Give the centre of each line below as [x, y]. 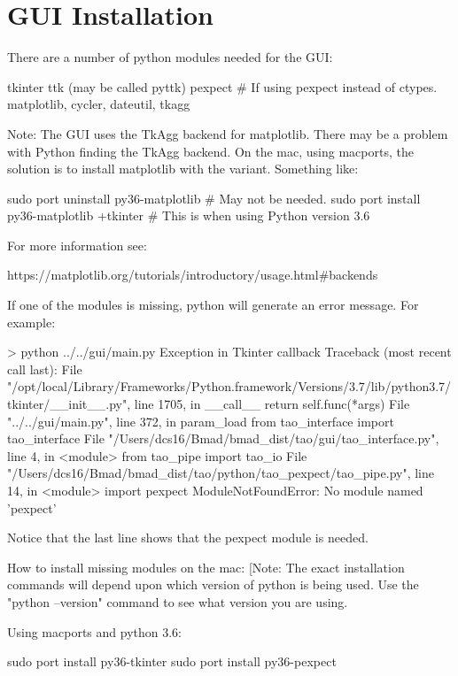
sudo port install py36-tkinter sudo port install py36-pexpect [172, 661]
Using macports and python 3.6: [94, 631]
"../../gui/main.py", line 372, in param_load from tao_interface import [201, 421]
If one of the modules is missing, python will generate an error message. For [213, 305]
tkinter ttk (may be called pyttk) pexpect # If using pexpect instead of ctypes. [222, 86]
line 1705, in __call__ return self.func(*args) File [272, 404]
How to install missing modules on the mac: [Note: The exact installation [206, 567]
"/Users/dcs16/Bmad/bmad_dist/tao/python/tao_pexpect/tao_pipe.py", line [221, 473]
